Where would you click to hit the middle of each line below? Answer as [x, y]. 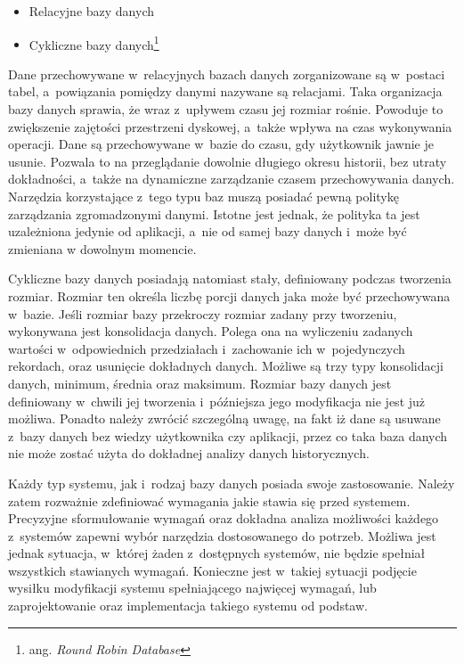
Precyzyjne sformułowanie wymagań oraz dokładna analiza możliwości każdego [224, 518]
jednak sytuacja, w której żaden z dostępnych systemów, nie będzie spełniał [217, 553]
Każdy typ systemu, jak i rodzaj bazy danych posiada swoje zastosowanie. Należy [232, 483]
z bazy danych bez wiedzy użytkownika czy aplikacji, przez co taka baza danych [228, 435]
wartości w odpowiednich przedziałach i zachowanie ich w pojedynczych [207, 348]
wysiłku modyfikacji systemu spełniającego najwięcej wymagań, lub [192, 588]
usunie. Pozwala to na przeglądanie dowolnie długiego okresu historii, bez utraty [228, 161]
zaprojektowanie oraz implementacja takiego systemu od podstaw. [188, 606]
